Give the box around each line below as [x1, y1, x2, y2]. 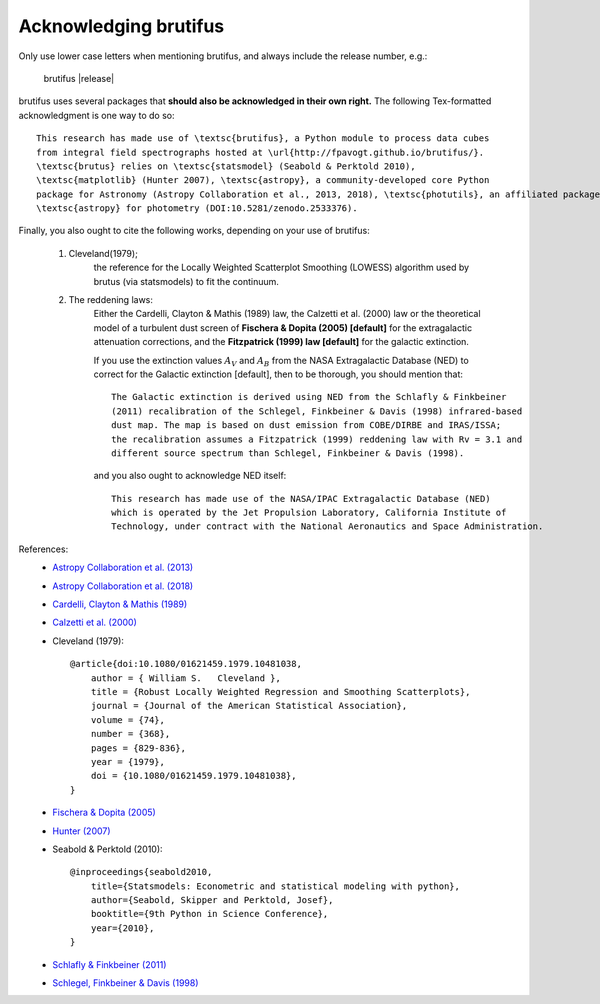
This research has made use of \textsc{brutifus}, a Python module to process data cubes [36, 133, 490, 144]
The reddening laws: [68, 294, 154, 306]
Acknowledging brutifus [18, 15, 225, 37]
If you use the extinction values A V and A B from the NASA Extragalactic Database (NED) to [93, 354, 469, 369]
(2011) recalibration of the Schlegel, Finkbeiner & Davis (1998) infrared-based [111, 405, 523, 417]
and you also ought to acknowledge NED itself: [93, 470, 287, 482]
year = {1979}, [90, 756, 165, 767]
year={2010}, [90, 922, 155, 934]
